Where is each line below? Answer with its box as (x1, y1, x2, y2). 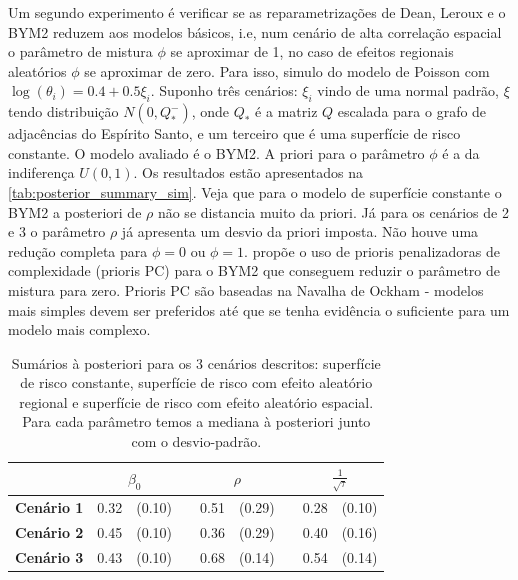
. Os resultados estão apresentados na (133, 162, 364, 183)
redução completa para (8, 240, 148, 261)
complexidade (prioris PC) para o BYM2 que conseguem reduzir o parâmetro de (8, 260, 500, 281)
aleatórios (8, 60, 67, 81)
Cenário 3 (15, 546, 84, 567)
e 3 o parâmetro (8, 221, 106, 242)
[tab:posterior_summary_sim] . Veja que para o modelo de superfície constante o (8, 181, 502, 202)
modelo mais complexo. (8, 319, 151, 340)
